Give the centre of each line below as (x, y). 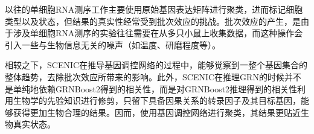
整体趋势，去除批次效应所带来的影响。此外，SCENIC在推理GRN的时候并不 (153, 76)
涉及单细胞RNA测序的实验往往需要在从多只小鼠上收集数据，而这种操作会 (158, 33)
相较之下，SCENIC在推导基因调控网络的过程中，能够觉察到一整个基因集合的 (156, 65)
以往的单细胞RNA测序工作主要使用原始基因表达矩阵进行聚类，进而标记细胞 (154, 9)
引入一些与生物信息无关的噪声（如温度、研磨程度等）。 (113, 44)
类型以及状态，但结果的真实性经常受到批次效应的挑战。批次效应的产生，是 (153, 21)
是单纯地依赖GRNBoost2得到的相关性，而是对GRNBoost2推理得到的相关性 (151, 88)
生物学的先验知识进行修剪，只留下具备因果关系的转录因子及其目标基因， (157, 101)
